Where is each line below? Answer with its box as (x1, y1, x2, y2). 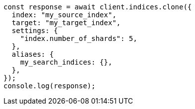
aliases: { (11, 50, 54, 58)
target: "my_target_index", (11, 19, 121, 27)
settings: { (11, 27, 58, 35)
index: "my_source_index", (11, 11, 117, 19)
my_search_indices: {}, (20, 58, 113, 66)
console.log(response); (3, 82, 96, 90)
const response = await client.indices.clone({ (3, 3, 192, 11)
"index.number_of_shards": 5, (20, 35, 137, 42)
